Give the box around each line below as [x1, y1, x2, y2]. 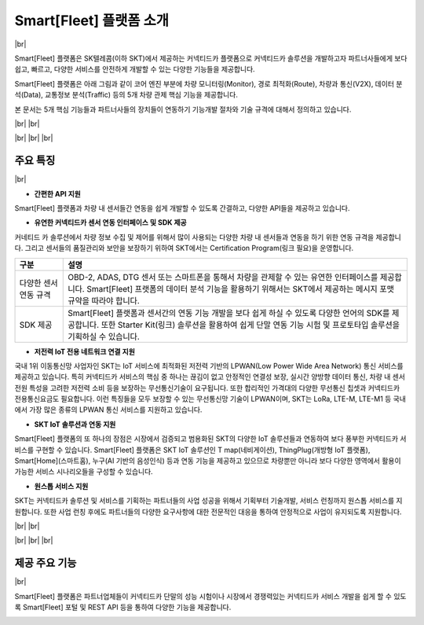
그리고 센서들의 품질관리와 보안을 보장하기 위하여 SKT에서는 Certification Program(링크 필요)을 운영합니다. [24, 244, 354, 253]
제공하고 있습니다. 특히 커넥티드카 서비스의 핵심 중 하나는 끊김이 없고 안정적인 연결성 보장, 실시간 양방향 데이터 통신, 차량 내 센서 [14, 372, 406, 381]
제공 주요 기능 [14, 557, 77, 570]
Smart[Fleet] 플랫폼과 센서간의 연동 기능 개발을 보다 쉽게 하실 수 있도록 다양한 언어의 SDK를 [68, 307, 390, 318]
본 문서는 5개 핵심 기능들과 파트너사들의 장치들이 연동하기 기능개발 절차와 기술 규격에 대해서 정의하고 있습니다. [14, 105, 352, 114]
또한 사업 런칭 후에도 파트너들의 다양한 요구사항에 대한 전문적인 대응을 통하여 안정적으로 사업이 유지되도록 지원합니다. [43, 507, 402, 517]
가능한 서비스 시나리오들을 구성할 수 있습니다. [14, 467, 153, 476]
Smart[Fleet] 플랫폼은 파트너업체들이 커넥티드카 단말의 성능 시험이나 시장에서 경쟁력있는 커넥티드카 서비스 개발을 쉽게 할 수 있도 [14, 591, 407, 601]
